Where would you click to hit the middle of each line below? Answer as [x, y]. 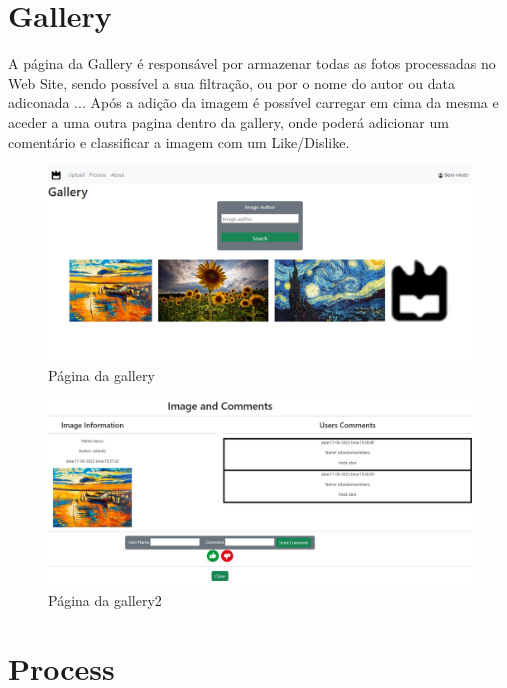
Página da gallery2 [105, 599]
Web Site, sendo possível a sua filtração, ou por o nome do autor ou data [231, 82]
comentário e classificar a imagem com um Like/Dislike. [179, 141]
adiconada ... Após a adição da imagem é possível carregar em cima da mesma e [253, 102]
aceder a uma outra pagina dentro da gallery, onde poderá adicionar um [228, 121]
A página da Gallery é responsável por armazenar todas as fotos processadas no [252, 63]
